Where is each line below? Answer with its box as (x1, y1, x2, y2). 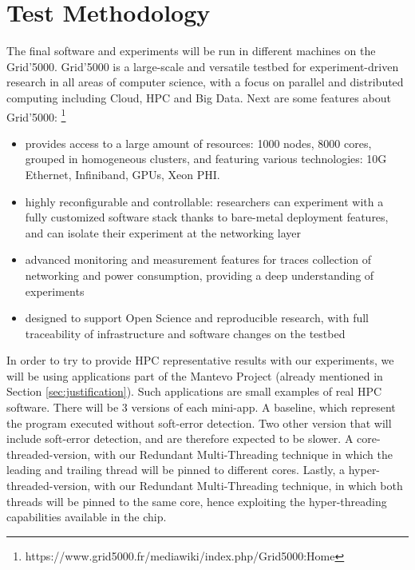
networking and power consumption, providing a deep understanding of (25, 266, 374, 283)
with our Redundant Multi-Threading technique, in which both (93, 477, 403, 494)
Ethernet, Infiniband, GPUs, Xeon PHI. (25, 165, 220, 182)
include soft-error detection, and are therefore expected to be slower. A (6, 430, 354, 447)
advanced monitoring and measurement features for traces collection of (25, 251, 372, 268)
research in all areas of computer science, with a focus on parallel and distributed (6, 74, 404, 90)
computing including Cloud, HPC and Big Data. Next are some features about (6, 89, 391, 106)
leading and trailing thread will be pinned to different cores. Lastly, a (6, 461, 346, 478)
